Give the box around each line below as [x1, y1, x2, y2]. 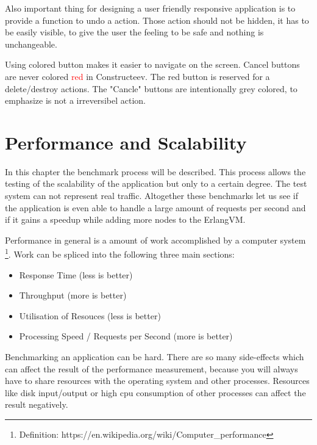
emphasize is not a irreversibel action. [5, 94, 146, 107]
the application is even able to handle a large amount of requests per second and [5, 201, 306, 214]
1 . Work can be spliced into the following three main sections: [5, 246, 235, 261]
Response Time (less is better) [19, 268, 133, 281]
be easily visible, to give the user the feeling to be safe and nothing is [5, 26, 264, 38]
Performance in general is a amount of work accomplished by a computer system [5, 233, 306, 246]
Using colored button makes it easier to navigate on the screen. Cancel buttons [5, 58, 300, 71]
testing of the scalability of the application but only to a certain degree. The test [5, 177, 307, 190]
